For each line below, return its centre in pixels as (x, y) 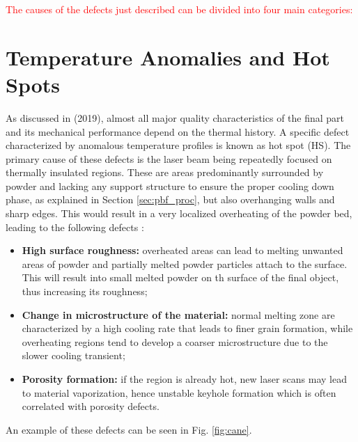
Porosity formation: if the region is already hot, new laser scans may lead (185, 379)
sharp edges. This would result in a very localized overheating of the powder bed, (179, 213)
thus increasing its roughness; (85, 291)
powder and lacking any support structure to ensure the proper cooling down (170, 186)
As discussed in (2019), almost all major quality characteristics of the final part (175, 117)
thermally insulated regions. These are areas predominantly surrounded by (165, 172)
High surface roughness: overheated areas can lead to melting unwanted (182, 250)
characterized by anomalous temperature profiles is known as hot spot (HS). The (178, 145)
